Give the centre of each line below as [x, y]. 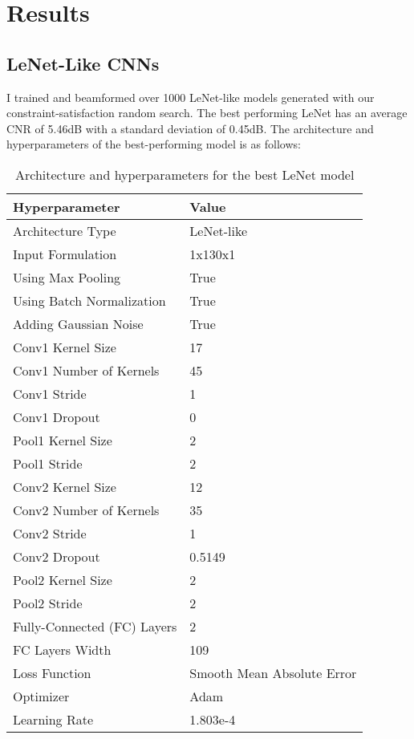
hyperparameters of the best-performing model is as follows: [154, 144]
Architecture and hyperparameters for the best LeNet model [185, 174]
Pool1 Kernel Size [63, 440]
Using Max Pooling [67, 277]
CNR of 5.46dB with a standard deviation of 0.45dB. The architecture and [190, 128]
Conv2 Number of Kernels [86, 510]
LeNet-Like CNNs [83, 63]
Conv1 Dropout [57, 416]
